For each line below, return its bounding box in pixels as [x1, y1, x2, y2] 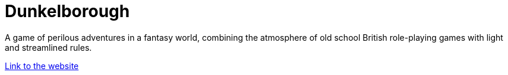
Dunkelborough [5, 1, 130, 21]
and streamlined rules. [5, 42, 92, 53]
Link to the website [5, 60, 79, 71]
